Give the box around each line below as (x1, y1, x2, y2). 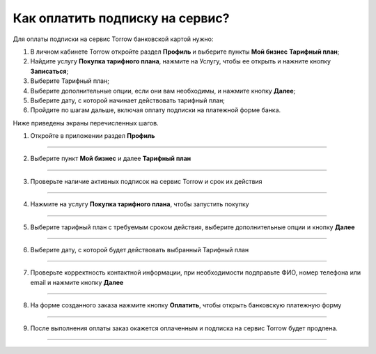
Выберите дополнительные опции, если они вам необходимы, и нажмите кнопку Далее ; (30, 86, 296, 95)
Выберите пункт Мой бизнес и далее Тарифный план (30, 154, 191, 163)
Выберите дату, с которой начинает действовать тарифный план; (30, 96, 226, 105)
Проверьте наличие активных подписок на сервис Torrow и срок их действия (30, 177, 263, 185)
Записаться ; (30, 67, 69, 75)
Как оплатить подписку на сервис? (13, 10, 230, 26)
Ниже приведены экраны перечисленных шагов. (13, 118, 159, 127)
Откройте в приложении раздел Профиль (30, 132, 155, 140)
